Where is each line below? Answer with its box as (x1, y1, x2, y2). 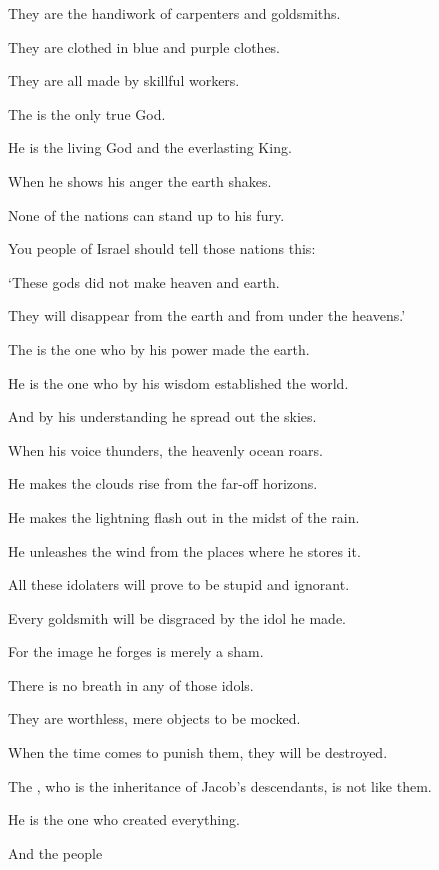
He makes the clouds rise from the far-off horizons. (8, 473, 318, 494)
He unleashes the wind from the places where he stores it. (8, 540, 361, 561)
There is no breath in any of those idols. (8, 674, 254, 695)
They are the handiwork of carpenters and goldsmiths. (8, 3, 341, 23)
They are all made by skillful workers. (8, 70, 240, 91)
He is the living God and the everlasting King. (8, 137, 292, 158)
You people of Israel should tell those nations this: (8, 238, 316, 259)
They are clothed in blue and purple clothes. (8, 36, 281, 57)
